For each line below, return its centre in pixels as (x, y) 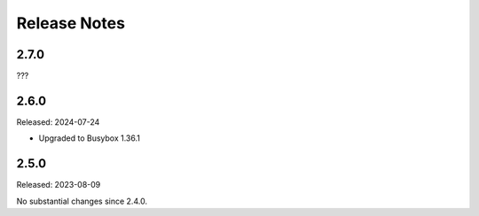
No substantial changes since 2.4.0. (82, 201)
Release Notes (71, 23)
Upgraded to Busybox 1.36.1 (90, 138)
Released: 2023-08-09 (59, 185)
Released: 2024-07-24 (58, 122)
